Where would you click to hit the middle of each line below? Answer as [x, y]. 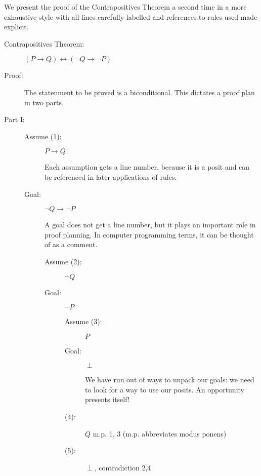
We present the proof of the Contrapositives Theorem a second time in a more [125, 7]
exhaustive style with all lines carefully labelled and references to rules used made [131, 16]
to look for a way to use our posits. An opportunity [165, 389]
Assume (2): [63, 261]
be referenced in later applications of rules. [111, 176]
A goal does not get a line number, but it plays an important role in [150, 225]
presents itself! [107, 399]
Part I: [14, 119]
